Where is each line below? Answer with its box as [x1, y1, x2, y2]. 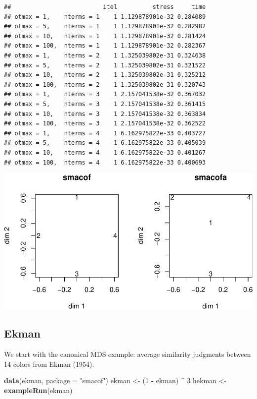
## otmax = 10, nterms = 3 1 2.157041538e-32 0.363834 [4, 110, 206, 117]
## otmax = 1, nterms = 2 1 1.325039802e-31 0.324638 [4, 52, 206, 59]
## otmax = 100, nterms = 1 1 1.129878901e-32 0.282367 [4, 42, 206, 50]
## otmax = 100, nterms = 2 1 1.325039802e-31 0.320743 [4, 81, 206, 88]
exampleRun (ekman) [4, 385, 73, 396]
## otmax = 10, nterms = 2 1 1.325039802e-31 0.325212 [4, 71, 206, 79]
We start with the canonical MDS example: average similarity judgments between [4, 349, 251, 359]
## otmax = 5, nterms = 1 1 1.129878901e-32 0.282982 [4, 23, 206, 30]
